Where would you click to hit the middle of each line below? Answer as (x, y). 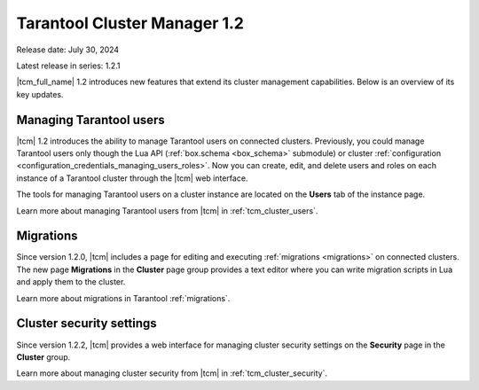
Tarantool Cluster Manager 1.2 (130, 23)
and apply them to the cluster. (71, 282)
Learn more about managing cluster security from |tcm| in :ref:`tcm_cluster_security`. (172, 373)
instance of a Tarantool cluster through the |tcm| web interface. (132, 178)
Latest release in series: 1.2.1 (68, 66)
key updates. (40, 94)
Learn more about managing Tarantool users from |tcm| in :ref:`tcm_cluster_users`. (167, 211)
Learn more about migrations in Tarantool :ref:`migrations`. (123, 298)
